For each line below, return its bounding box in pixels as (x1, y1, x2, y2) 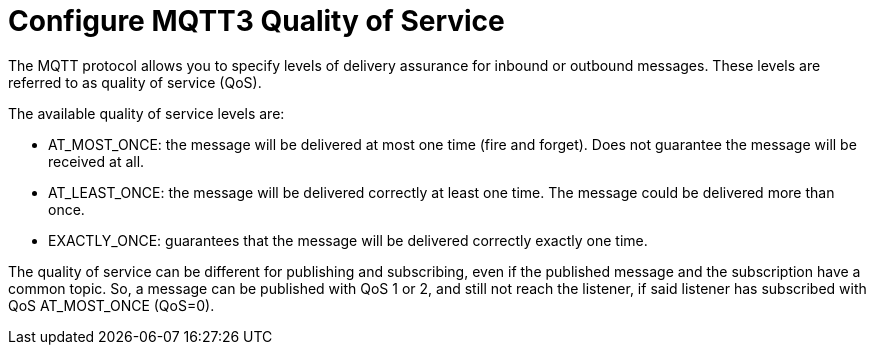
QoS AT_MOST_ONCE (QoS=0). (8, 296, 215, 314)
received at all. (48, 152, 145, 170)
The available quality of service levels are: (8, 104, 285, 122)
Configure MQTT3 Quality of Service (8, 4, 505, 38)
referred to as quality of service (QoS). (8, 73, 262, 91)
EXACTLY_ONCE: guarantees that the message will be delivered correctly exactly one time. (48, 231, 648, 249)
